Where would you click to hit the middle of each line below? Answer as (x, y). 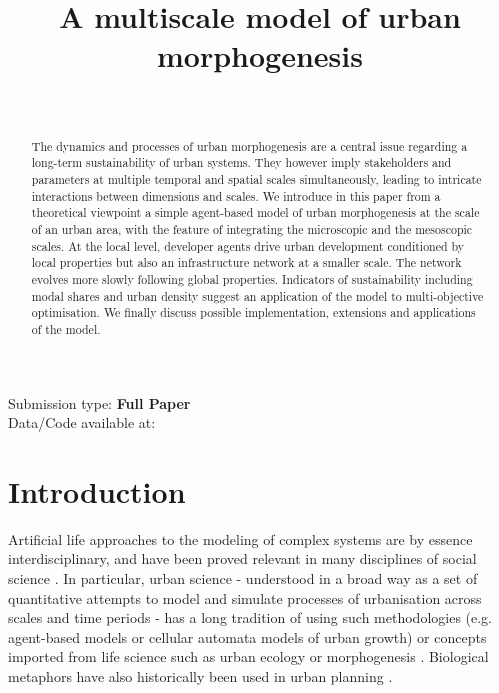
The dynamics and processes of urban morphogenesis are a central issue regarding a (249, 145)
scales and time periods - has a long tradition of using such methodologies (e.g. (250, 617)
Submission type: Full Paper (99, 402)
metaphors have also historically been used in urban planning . (200, 676)
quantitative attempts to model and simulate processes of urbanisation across (245, 597)
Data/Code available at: (82, 422)
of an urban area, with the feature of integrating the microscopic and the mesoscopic (252, 228)
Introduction (97, 490)
